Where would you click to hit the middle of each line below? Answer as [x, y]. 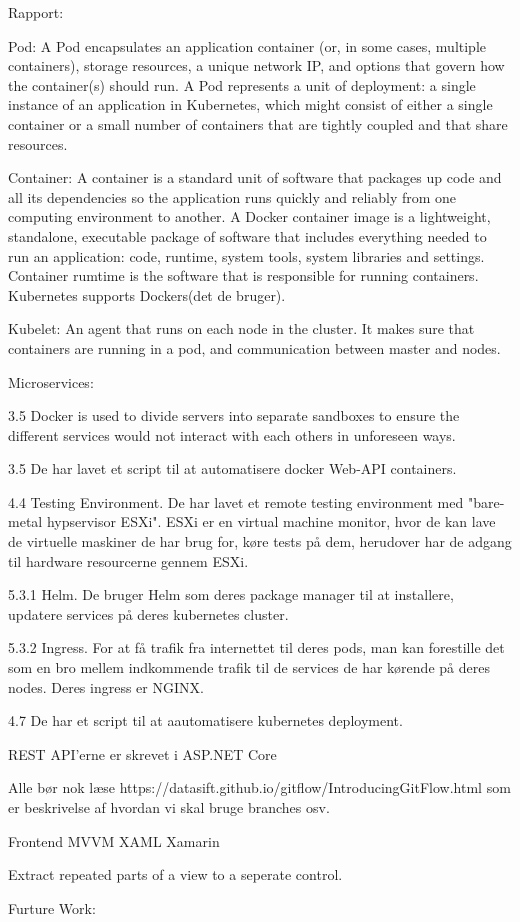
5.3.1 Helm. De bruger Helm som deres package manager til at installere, [231, 594]
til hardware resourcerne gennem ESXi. [128, 560]
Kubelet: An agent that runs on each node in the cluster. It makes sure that [241, 328]
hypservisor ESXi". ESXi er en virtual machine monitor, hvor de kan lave [271, 521]
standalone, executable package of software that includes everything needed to [247, 235]
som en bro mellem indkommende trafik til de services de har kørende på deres [249, 667]
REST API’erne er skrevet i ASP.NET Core [142, 753]
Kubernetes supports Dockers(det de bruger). [147, 294]
